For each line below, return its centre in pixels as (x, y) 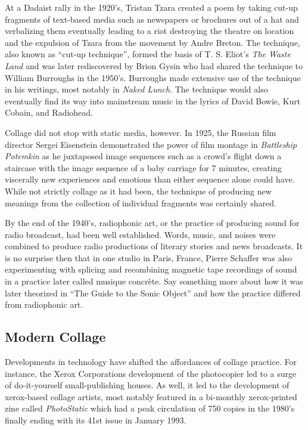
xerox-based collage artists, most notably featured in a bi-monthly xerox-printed (151, 396)
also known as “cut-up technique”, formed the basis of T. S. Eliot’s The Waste (148, 54)
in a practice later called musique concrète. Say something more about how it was (154, 281)
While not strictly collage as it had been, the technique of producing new (138, 191)
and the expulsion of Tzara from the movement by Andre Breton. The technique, (153, 42)
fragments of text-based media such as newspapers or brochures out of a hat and (152, 19)
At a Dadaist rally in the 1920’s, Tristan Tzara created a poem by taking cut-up (151, 7)
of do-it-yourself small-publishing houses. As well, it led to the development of (147, 385)
